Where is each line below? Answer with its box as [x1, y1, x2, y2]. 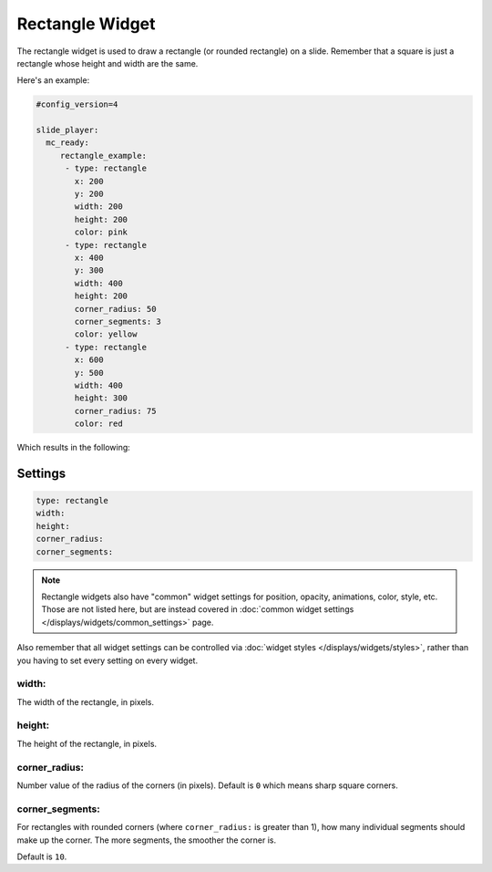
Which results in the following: [16, 442, 131, 453]
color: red [74, 419, 123, 429]
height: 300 [74, 393, 128, 403]
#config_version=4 [36, 99, 118, 109]
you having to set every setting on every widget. [16, 655, 199, 666]
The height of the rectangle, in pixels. [16, 738, 158, 749]
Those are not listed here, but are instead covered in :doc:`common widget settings [41, 604, 354, 615]
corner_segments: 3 [74, 316, 161, 327]
